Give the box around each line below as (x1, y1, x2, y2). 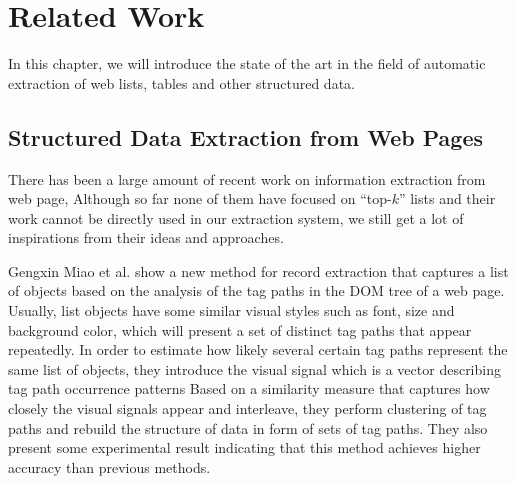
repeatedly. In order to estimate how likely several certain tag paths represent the (8, 339, 508, 360)
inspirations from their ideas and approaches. (8, 227, 284, 248)
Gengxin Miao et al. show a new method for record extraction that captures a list (8, 260, 509, 281)
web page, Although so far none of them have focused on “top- (8, 188, 392, 209)
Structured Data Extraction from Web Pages (8, 121, 483, 152)
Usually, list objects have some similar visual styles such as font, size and (8, 300, 455, 321)
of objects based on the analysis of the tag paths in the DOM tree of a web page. (8, 280, 505, 301)
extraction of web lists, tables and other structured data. (8, 72, 355, 93)
